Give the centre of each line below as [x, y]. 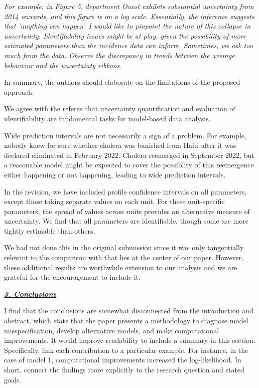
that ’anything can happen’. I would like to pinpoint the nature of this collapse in [127, 26]
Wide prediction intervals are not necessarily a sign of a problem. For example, [125, 135]
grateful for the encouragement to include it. [72, 277]
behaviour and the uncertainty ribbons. [63, 65]
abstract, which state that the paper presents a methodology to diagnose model [126, 321]
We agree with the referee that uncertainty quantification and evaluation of [120, 109]
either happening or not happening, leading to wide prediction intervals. [115, 174]
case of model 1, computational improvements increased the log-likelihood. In [123, 360]
